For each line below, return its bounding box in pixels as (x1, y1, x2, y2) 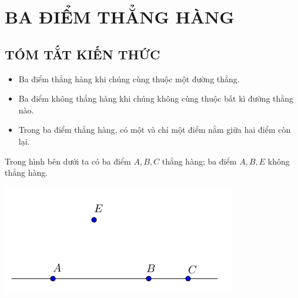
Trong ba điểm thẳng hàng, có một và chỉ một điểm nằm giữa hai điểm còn (18, 123, 291, 136)
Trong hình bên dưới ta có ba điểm (5, 155, 131, 167)
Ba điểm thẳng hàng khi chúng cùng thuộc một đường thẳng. (18, 72, 240, 85)
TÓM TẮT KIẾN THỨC (5, 45, 160, 63)
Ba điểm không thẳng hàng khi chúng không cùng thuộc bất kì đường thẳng (18, 92, 294, 105)
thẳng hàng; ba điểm (162, 155, 237, 167)
